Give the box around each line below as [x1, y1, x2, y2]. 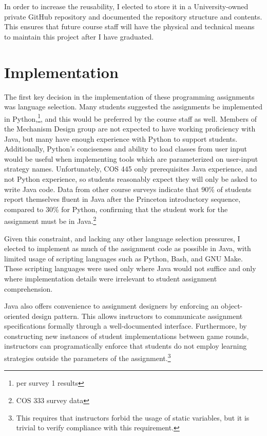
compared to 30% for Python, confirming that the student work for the [4, 203, 228, 214]
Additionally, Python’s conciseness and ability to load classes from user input [4, 143, 247, 154]
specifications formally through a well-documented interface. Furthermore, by [4, 320, 247, 331]
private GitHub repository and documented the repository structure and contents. [4, 11, 262, 22]
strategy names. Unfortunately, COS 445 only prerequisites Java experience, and [4, 163, 257, 174]
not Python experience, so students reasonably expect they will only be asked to [4, 173, 257, 184]
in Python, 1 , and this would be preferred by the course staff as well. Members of [4, 111, 257, 124]
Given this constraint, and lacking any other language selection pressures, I [4, 233, 240, 243]
